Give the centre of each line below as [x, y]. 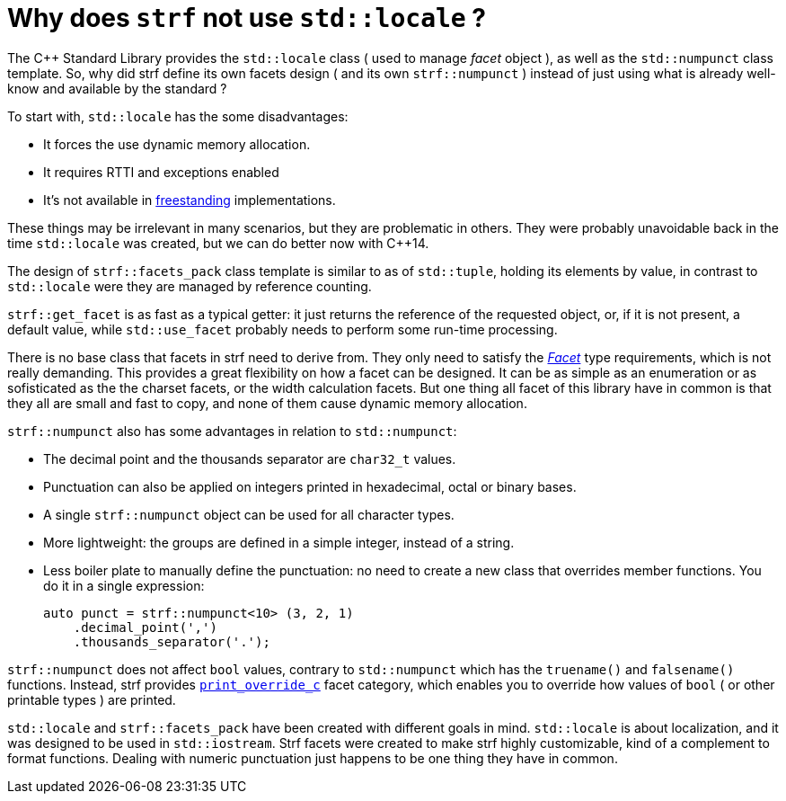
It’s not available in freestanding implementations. [190, 200]
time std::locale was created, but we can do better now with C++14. [218, 243]
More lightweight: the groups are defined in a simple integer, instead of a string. [279, 542]
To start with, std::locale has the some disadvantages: [178, 116]
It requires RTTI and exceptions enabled [161, 172]
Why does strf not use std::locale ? [247, 18]
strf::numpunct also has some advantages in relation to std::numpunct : [232, 431]
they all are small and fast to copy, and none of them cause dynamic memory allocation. [267, 403]
